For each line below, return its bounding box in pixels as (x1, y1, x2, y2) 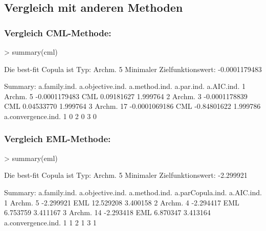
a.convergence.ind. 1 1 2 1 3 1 (4, 217, 97, 227)
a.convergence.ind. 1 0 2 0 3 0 (4, 110, 97, 121)
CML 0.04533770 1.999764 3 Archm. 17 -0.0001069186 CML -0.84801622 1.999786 (4, 101, 261, 111)
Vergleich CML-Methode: (4, 26, 112, 39)
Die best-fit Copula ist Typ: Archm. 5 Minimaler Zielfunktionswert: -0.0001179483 (4, 63, 262, 74)
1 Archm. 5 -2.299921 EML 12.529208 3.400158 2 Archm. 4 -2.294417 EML (4, 197, 239, 207)
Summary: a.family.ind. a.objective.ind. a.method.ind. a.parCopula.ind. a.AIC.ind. (4, 187, 262, 197)
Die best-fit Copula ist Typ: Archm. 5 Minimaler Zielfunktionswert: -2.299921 (4, 170, 248, 180)
